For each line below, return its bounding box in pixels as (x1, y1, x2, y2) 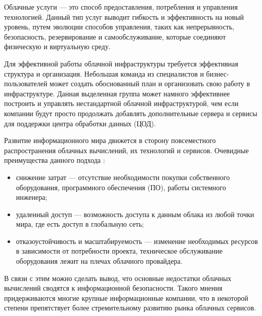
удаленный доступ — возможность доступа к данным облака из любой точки (16, 208, 254, 219)
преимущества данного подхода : (4, 155, 105, 165)
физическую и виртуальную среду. (4, 41, 111, 52)
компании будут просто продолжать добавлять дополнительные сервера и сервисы (4, 108, 257, 118)
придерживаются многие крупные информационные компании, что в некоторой (4, 292, 248, 303)
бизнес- (206, 68, 229, 79)
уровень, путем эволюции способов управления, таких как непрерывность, (4, 21, 235, 32)
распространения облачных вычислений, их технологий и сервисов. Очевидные (4, 145, 249, 155)
